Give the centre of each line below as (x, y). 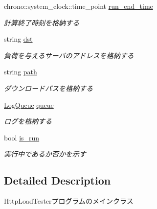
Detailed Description (57, 180)
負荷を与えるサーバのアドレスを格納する (69, 55)
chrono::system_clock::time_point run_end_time (78, 6)
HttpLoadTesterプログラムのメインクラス (69, 201)
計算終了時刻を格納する (42, 22)
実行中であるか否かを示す (45, 154)
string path (21, 72)
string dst (18, 39)
